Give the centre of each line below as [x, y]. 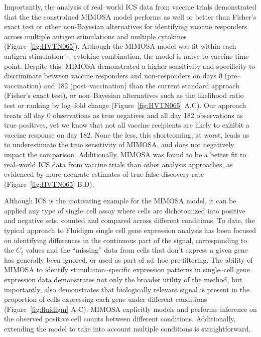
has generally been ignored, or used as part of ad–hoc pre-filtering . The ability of [128, 259]
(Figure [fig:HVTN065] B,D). [49, 184]
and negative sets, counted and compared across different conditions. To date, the [129, 220]
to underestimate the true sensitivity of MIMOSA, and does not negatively [119, 144]
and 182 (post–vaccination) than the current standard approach [141, 85]
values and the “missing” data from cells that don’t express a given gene [137, 250]
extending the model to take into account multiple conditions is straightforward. [127, 328]
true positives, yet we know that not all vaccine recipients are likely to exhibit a [127, 125]
